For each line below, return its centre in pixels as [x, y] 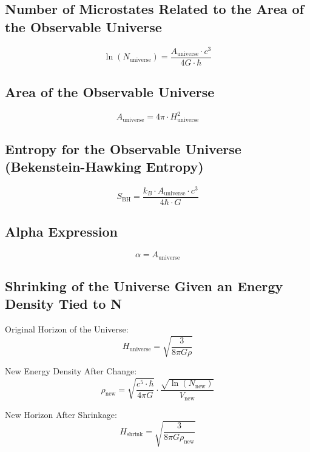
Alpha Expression [61, 231]
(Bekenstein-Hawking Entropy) [104, 166]
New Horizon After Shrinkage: [61, 414]
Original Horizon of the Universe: [67, 329]
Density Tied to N [64, 304]
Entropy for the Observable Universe [123, 148]
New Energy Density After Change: [71, 371]
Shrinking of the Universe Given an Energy [144, 285]
